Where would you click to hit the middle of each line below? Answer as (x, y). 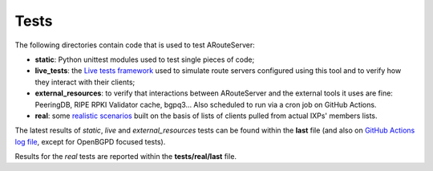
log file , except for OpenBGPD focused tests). (90, 141)
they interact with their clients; (85, 82)
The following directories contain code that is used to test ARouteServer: (135, 45)
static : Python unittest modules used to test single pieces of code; (145, 59)
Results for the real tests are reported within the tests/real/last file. (125, 157)
